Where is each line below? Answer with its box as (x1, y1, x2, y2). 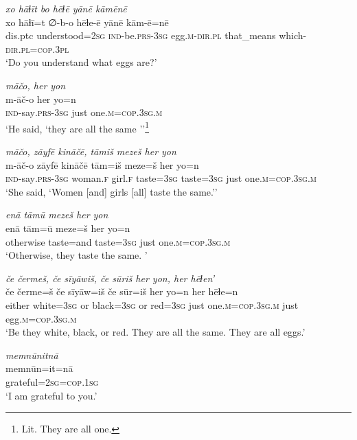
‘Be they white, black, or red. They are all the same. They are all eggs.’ (5, 325, 306, 339)
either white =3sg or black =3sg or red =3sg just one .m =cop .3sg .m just (5, 297, 299, 312)
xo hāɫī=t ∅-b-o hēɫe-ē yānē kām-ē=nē (5, 14, 169, 29)
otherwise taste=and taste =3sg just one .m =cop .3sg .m (5, 234, 231, 248)
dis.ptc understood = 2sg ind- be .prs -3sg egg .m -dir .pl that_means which (5, 28, 303, 43)
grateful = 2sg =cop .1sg (5, 374, 99, 389)
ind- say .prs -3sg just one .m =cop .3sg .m (5, 105, 163, 119)
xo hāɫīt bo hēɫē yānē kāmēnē (5, 1, 127, 15)
